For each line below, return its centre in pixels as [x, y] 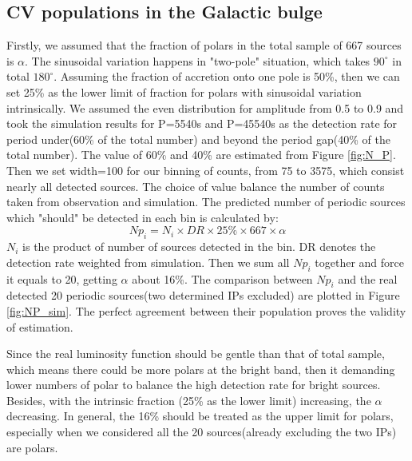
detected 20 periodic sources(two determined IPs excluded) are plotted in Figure [203, 295]
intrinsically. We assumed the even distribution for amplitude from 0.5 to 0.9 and [205, 107]
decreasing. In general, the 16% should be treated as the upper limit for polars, [200, 416]
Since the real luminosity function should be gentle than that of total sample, [196, 354]
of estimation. [40, 326]
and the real [368, 278]
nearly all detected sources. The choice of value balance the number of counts [196, 186]
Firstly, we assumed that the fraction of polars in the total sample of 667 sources [204, 45]
